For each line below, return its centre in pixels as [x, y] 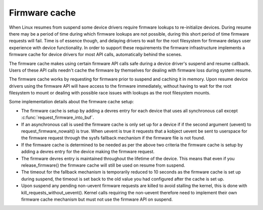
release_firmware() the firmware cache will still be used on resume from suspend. [103, 165]
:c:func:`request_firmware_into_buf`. [58, 117]
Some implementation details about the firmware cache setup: [71, 102]
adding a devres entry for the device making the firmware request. [88, 152]
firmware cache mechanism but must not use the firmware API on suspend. [97, 199]
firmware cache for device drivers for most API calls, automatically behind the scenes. [95, 55]
